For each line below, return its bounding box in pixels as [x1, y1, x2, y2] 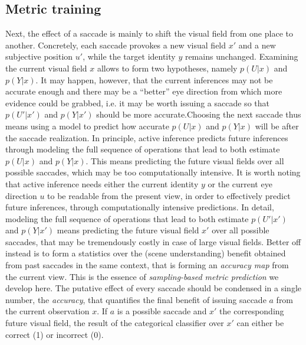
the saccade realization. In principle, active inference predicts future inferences [5, 131, 288, 144]
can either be [236, 317, 284, 329]
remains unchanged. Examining [185, 50, 298, 63]
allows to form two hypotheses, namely [97, 61, 238, 74]
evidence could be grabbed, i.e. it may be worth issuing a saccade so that [5, 96, 269, 109]
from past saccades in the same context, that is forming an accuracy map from [5, 259, 289, 271]
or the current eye [208, 177, 272, 190]
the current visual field [5, 61, 87, 74]
